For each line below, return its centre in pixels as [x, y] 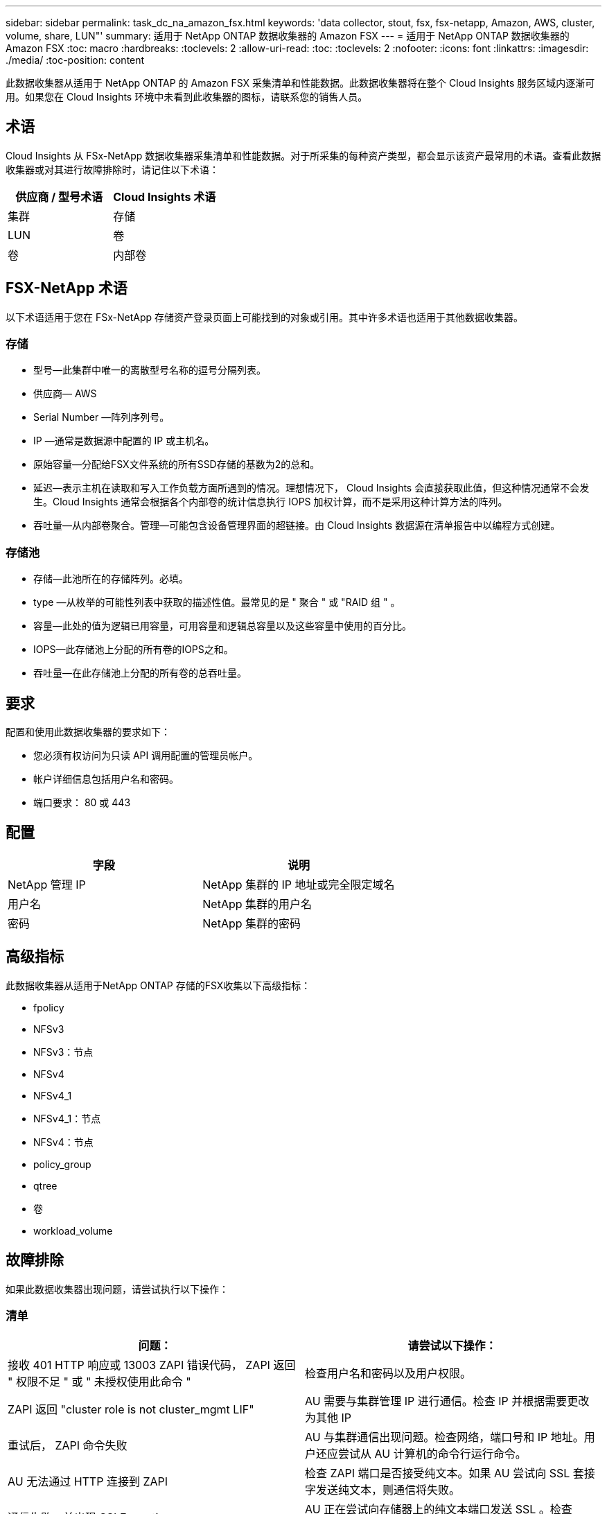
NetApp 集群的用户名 [257, 904]
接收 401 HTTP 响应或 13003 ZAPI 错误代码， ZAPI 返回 [152, 1365]
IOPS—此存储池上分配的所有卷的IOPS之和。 [133, 650]
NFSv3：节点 [63, 1052]
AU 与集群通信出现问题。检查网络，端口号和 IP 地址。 [445, 1437]
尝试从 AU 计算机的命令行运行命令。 [432, 1454]
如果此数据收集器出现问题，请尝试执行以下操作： [117, 1289]
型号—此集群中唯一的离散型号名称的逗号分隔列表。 [150, 370]
